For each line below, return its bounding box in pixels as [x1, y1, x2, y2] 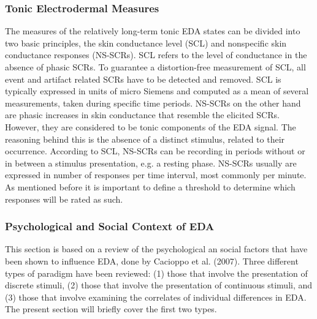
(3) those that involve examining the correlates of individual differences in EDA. [5, 290, 307, 303]
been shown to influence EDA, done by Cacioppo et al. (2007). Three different [5, 254, 299, 267]
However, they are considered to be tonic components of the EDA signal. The [5, 120, 296, 133]
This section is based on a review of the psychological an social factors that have [5, 242, 308, 255]
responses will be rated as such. [5, 192, 123, 205]
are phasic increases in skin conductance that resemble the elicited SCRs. [5, 108, 280, 121]
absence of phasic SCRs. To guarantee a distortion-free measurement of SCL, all [5, 61, 306, 73]
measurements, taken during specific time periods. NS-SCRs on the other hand [5, 96, 301, 109]
